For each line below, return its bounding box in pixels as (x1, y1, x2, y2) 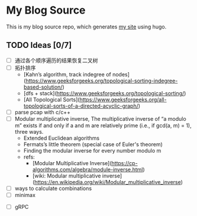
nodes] (112, 70, 130, 78)
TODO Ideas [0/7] (6, 40, 72, 50)
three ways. (14, 128, 44, 135)
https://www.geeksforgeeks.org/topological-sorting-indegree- (25, 77, 178, 84)
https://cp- (111, 160, 138, 166)
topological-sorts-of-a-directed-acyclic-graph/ (23, 102, 139, 109)
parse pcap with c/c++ (14, 108, 71, 115)
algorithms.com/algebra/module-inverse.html (32, 166, 143, 173)
